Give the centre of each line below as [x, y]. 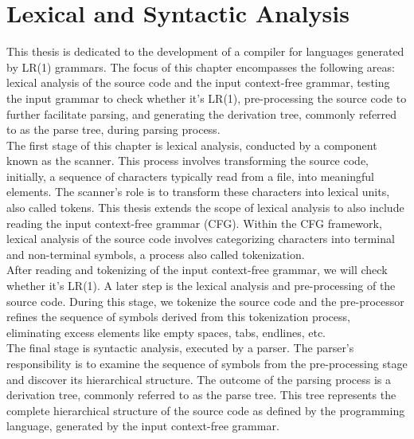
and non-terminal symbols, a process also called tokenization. [156, 254]
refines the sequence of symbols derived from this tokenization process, [178, 317]
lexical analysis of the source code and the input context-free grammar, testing [198, 82]
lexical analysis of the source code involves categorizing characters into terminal [201, 239]
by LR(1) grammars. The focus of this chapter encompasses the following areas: [201, 67]
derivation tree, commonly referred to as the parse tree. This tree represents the [201, 395]
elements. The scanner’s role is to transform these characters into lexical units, [198, 192]
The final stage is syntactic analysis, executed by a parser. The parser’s [180, 348]
